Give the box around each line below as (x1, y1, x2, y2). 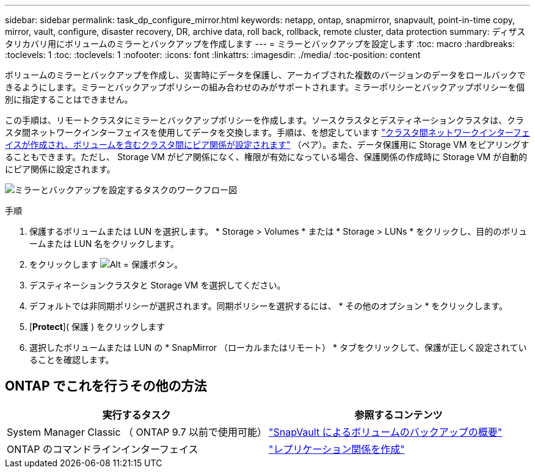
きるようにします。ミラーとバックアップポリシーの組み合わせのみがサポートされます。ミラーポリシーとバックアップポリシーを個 (5, 82, 525, 92)
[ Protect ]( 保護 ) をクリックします (29, 321, 165, 332)
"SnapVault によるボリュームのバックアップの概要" (269, 425, 503, 438)
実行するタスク (102, 408, 171, 421)
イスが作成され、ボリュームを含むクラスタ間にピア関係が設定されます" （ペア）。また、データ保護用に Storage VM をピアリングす (5, 139, 530, 150)
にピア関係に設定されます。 (5, 164, 115, 174)
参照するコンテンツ (354, 408, 443, 421)
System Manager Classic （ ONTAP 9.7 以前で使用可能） (7, 425, 267, 438)
